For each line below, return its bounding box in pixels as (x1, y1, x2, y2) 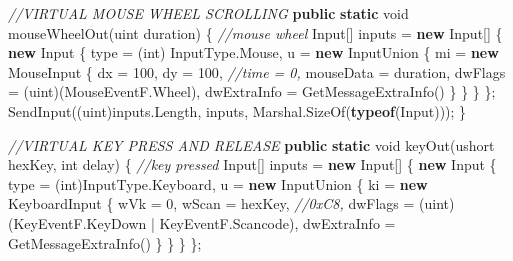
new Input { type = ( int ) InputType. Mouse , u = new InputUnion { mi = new (8, 42, 499, 63)
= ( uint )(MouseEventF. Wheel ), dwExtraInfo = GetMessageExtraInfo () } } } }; (8, 81, 496, 102)
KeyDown (86, 212, 147, 233)
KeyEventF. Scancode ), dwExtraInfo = (159, 212, 396, 233)
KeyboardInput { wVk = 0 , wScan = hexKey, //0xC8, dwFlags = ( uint (8, 193, 450, 214)
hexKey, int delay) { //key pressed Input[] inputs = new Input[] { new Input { (8, 154, 497, 175)
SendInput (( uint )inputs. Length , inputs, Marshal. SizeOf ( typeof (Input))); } (8, 100, 467, 121)
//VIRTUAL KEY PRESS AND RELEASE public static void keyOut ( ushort (8, 134, 495, 155)
